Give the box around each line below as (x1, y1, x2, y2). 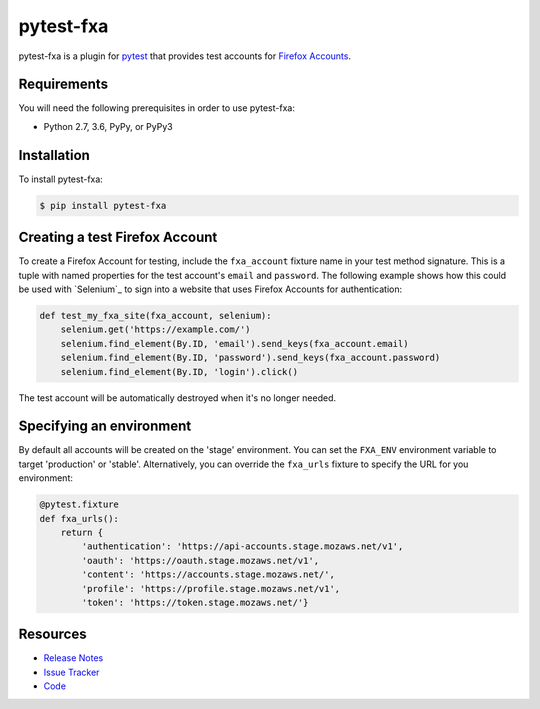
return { (60, 527, 104, 538)
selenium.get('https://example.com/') (60, 324, 251, 335)
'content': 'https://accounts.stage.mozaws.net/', (81, 569, 335, 580)
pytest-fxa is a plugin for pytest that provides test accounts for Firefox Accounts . (18, 50, 352, 62)
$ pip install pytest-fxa (39, 200, 167, 211)
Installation (18, 146, 90, 164)
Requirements (18, 76, 109, 93)
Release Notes (43, 652, 104, 664)
